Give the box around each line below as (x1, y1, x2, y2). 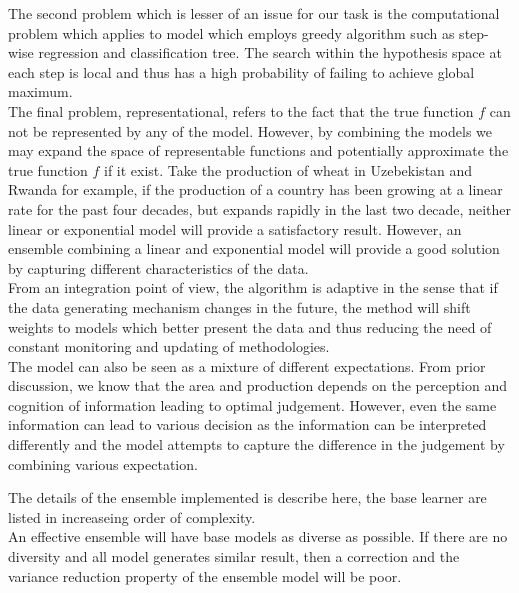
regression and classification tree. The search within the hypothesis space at (38, 42, 502, 63)
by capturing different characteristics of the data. (8, 257, 309, 278)
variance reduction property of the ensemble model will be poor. (8, 565, 402, 586)
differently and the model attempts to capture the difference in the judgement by (8, 434, 505, 455)
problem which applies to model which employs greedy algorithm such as (8, 22, 455, 43)
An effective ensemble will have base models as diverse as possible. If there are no (8, 526, 508, 547)
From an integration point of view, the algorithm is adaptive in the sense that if (8, 277, 498, 298)
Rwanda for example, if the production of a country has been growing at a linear (8, 179, 503, 200)
